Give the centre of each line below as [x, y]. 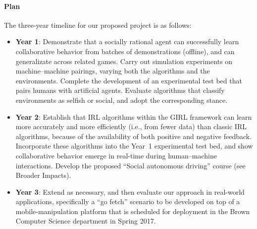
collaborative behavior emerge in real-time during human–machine [116, 155]
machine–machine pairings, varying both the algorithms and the [113, 71]
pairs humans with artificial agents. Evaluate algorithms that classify [120, 90]
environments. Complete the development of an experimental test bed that [129, 80]
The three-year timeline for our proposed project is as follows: [98, 25]
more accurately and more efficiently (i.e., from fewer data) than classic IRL [131, 126]
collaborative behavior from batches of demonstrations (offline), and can [125, 51]
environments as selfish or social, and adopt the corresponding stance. [122, 100]
